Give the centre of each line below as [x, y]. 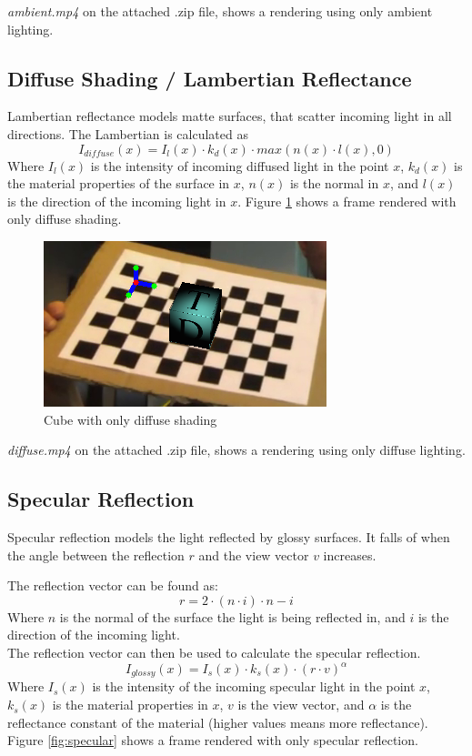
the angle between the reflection [96, 554]
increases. [350, 554]
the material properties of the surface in [119, 183]
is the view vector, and [301, 705]
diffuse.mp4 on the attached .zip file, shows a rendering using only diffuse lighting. [236, 450]
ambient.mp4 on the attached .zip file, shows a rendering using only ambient [220, 11]
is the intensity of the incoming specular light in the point [254, 686]
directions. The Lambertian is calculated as [128, 133]
